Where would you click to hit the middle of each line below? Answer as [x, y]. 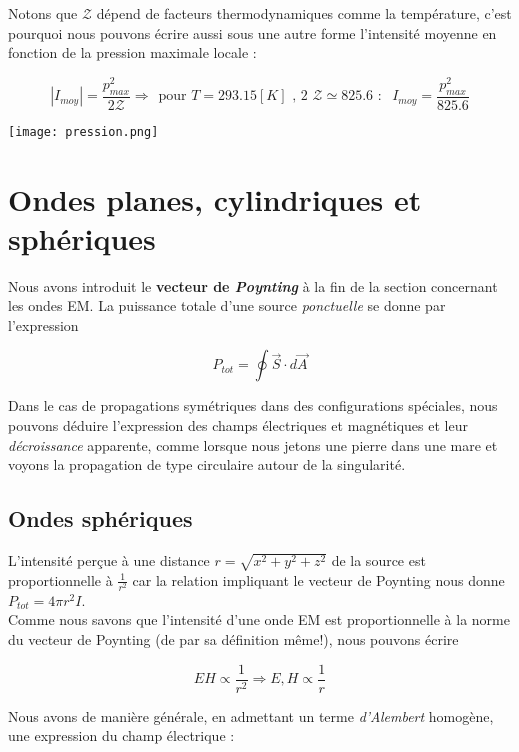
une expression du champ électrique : [121, 735]
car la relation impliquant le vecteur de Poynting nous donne [318, 579]
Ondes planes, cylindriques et [215, 198]
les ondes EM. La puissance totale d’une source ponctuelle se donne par [227, 305]
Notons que [43, 13]
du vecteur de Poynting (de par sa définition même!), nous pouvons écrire [233, 639]
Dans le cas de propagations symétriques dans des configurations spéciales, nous [253, 405]
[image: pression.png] [83, 131]
